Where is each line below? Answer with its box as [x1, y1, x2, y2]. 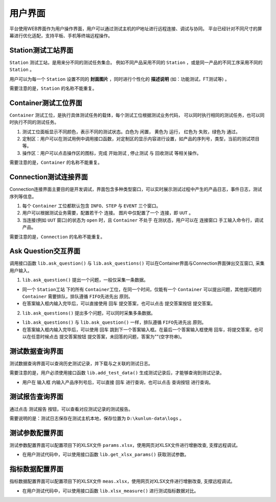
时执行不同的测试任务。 [9, 119, 59, 125]
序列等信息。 [9, 193, 37, 199]
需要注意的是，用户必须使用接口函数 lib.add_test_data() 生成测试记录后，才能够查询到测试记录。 [9, 370, 225, 376]
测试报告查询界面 [9, 392, 63, 401]
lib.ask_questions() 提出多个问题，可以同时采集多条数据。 [22, 309, 156, 316]
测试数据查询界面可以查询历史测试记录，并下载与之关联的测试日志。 [9, 360, 153, 366]
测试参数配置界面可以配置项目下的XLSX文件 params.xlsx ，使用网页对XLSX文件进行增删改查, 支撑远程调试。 [9, 442, 241, 448]
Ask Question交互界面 [9, 247, 81, 255]
